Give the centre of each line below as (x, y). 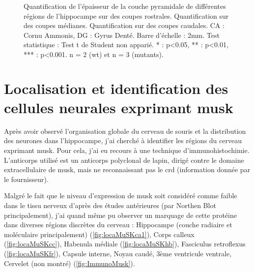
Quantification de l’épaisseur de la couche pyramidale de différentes (125, 6)
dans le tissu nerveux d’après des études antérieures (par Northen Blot (110, 205)
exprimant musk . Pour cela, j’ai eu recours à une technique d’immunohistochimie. (127, 150)
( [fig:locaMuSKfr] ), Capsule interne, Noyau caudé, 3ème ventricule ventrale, (118, 253)
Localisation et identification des (116, 88)
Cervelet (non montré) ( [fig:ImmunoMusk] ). (70, 263)
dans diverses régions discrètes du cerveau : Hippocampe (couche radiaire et (118, 225)
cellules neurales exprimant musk (119, 107)
